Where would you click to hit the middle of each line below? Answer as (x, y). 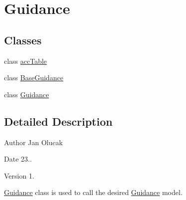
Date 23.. (18, 159)
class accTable (26, 61)
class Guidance (27, 94)
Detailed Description (58, 121)
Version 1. (19, 175)
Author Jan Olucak (34, 142)
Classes (23, 40)
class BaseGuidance (34, 78)
